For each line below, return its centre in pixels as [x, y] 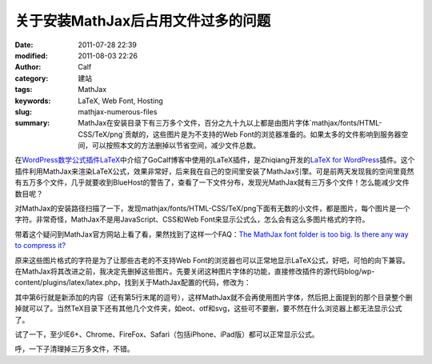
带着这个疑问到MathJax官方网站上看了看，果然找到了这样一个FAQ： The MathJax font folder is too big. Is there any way [212, 234]
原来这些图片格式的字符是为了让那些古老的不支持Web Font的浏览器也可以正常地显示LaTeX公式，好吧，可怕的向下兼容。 [212, 260]
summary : [32, 123]
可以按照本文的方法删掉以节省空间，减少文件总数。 [176, 146]
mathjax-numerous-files [118, 111]
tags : [24, 90]
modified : [31, 55]
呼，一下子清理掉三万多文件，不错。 [74, 349]
